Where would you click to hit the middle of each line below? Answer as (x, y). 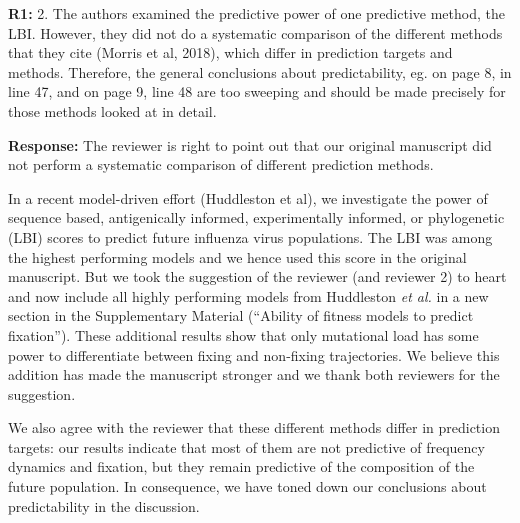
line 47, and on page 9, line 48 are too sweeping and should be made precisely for (257, 91)
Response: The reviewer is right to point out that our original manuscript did (250, 144)
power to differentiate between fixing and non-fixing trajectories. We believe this (254, 354)
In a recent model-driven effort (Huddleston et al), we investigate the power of (248, 197)
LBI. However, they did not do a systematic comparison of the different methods (255, 32)
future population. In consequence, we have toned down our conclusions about (247, 486)
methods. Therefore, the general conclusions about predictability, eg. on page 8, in (260, 71)
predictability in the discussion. (104, 505)
